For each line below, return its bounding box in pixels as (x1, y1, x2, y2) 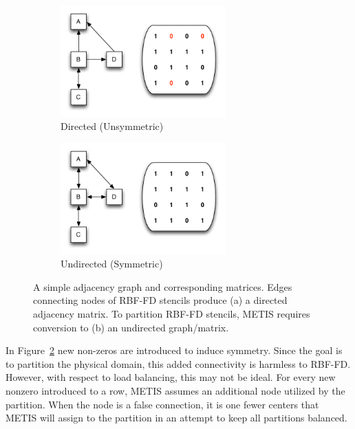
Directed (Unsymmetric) (61, 119, 164, 133)
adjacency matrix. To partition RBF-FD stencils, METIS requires (33, 306, 310, 320)
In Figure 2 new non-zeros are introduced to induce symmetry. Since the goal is (6, 343, 343, 357)
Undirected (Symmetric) (61, 256, 163, 271)
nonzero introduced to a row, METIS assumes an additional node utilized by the (6, 383, 345, 397)
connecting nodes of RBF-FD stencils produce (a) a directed (33, 293, 288, 307)
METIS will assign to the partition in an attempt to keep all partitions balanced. (6, 410, 347, 425)
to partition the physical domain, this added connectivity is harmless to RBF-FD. (6, 356, 351, 371)
